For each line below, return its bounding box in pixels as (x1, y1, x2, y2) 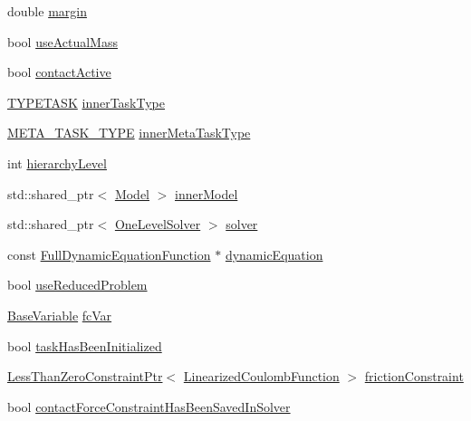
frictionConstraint (364, 367, 464, 386)
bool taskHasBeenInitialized (7, 336, 162, 355)
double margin (7, 2, 87, 20)
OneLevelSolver (114, 215, 201, 234)
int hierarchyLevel (7, 153, 107, 172)
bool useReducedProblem (7, 275, 148, 294)
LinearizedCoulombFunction (183, 367, 340, 386)
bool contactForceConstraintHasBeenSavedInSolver (7, 397, 291, 416)
